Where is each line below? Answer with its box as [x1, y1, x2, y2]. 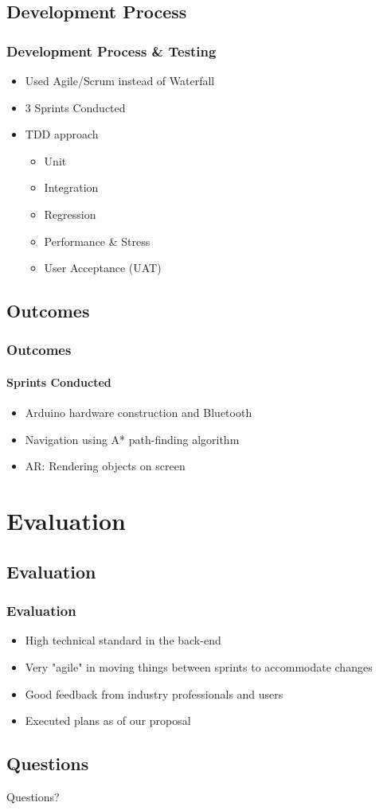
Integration [44, 179, 99, 196]
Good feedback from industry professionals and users [25, 685, 283, 702]
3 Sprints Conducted [25, 99, 126, 115]
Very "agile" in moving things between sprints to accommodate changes [25, 658, 373, 675]
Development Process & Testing [6, 41, 217, 60]
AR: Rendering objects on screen [25, 458, 186, 474]
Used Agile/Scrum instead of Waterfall [25, 72, 215, 88]
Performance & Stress [44, 232, 150, 249]
